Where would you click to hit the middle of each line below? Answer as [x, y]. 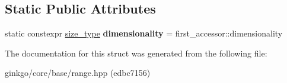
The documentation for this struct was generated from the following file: [136, 53]
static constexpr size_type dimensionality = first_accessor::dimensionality [144, 33]
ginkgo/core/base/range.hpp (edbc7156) [78, 73]
